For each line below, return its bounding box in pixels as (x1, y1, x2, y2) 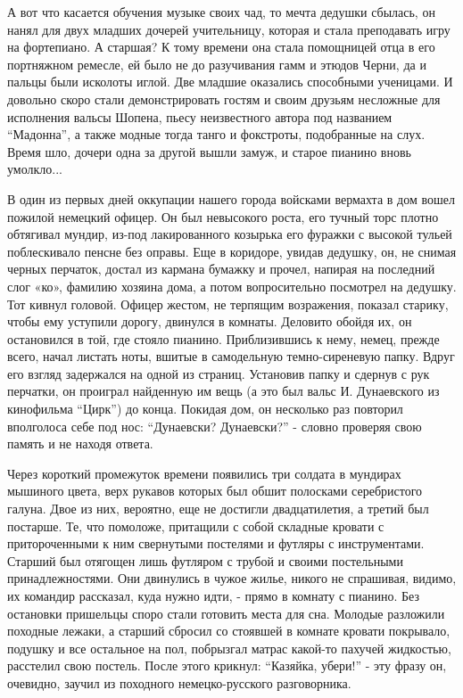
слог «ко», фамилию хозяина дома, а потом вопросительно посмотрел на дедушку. (7, 276, 457, 295)
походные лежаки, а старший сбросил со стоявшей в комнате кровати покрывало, (7, 621, 451, 640)
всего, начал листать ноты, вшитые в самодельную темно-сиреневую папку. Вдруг (7, 347, 455, 365)
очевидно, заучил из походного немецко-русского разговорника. (7, 673, 351, 692)
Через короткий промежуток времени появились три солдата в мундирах (7, 464, 401, 482)
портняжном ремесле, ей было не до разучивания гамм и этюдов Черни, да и (7, 54, 426, 73)
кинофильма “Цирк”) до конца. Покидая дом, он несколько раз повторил (7, 399, 403, 418)
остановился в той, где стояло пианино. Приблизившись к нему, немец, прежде (7, 329, 440, 348)
